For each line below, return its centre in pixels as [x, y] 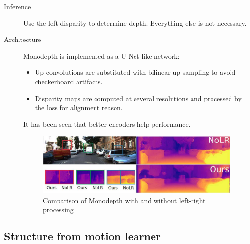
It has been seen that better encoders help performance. [107, 124]
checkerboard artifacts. [69, 81]
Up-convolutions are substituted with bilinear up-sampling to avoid [135, 72]
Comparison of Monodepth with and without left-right [124, 200]
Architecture [23, 39]
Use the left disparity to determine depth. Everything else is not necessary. [135, 23]
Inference [18, 6]
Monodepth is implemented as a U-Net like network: [102, 55]
